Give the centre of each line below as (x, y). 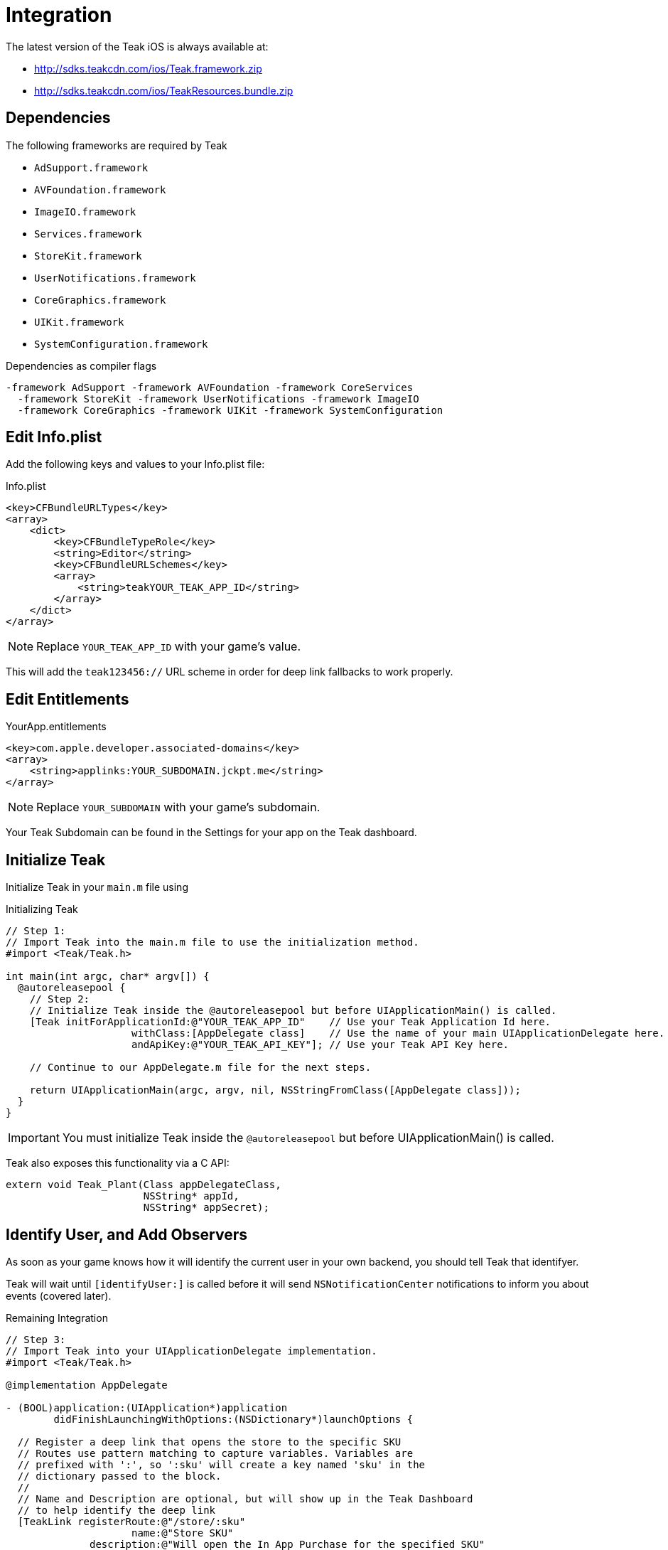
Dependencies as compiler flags (81, 365)
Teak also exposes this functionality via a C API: (118, 1163)
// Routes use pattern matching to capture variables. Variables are (215, 1453)
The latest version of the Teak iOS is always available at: (137, 46)
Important (34, 1138)
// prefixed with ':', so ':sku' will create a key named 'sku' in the (221, 1464)
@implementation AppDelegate (87, 1385)
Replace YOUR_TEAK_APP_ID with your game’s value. (169, 647)
